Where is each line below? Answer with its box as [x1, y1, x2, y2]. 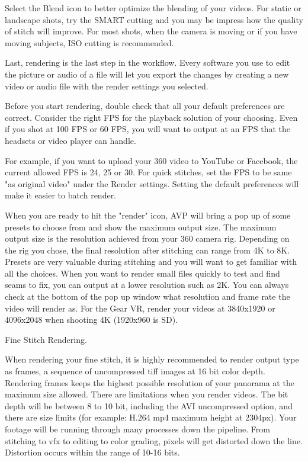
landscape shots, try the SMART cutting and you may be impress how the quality [5, 13, 303, 25]
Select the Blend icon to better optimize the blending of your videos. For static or [5, 2, 301, 14]
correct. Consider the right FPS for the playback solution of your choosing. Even [5, 111, 298, 123]
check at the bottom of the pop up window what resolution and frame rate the [5, 290, 290, 303]
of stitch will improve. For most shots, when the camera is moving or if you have [5, 25, 297, 37]
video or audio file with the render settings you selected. [5, 79, 208, 92]
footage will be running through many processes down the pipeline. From [5, 423, 270, 435]
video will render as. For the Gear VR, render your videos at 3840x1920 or [5, 301, 275, 314]
